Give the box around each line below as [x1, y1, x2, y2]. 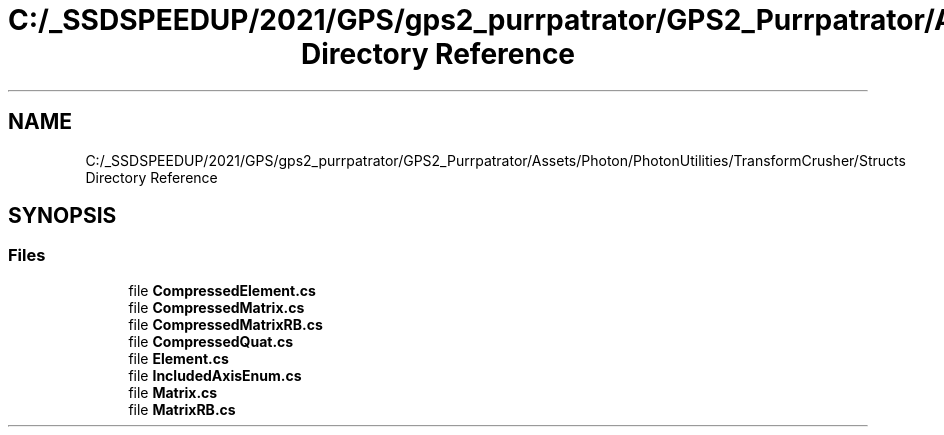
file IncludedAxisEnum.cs [128, 366, 302, 384]
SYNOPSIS [8, 203, 117, 229]
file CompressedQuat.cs [128, 332, 294, 350]
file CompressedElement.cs [128, 281, 316, 299]
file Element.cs [128, 349, 229, 367]
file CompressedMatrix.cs [128, 298, 305, 316]
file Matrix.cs [128, 383, 218, 401]
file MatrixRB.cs [128, 400, 236, 418]
